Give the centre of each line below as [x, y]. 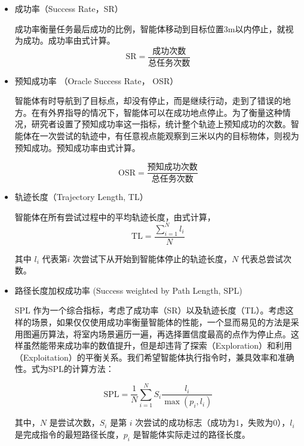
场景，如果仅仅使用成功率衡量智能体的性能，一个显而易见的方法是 [161, 322]
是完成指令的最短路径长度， [69, 434]
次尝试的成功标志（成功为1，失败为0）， [213, 422]
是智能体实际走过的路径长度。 [191, 434]
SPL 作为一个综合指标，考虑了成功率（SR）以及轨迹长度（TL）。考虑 [150, 310]
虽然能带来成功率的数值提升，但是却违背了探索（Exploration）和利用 [158, 345]
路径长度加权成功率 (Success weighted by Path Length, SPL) [128, 290]
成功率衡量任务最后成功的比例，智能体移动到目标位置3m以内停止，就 [150, 28]
